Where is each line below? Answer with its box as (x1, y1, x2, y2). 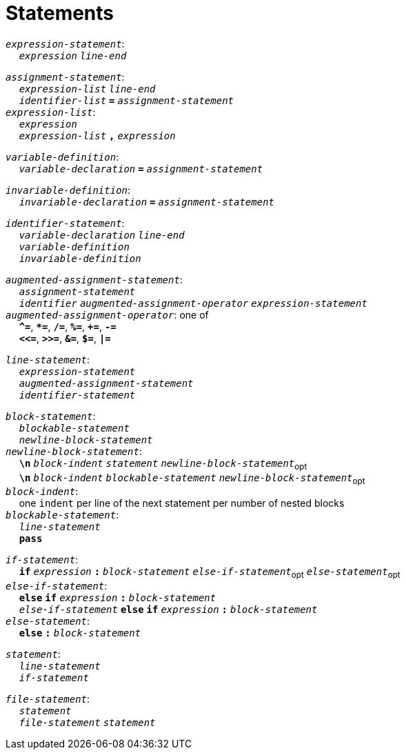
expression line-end (19, 50, 127, 61)
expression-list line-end (19, 83, 156, 94)
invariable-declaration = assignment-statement (19, 196, 275, 208)
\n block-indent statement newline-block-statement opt (19, 457, 307, 472)
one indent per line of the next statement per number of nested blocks (19, 497, 345, 510)
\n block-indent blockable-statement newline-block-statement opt (19, 472, 365, 486)
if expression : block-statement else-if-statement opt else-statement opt (19, 566, 400, 581)
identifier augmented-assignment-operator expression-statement (19, 297, 367, 309)
